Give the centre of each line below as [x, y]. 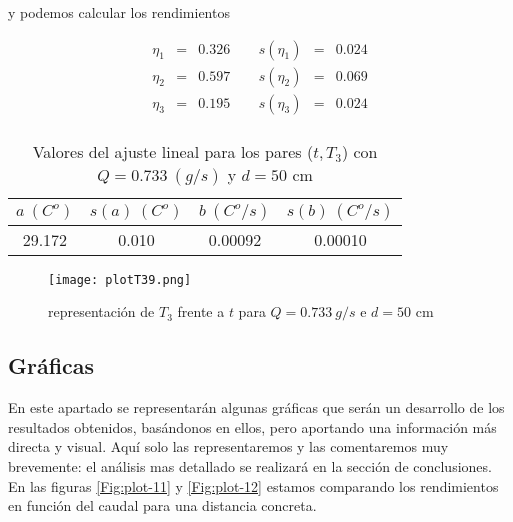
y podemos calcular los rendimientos [119, 12]
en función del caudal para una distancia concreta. [162, 505]
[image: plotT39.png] [120, 279]
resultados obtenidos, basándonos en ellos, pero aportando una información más [252, 426]
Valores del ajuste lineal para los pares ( [173, 151]
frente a [201, 311]
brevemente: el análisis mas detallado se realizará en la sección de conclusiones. [250, 465]
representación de [101, 311]
